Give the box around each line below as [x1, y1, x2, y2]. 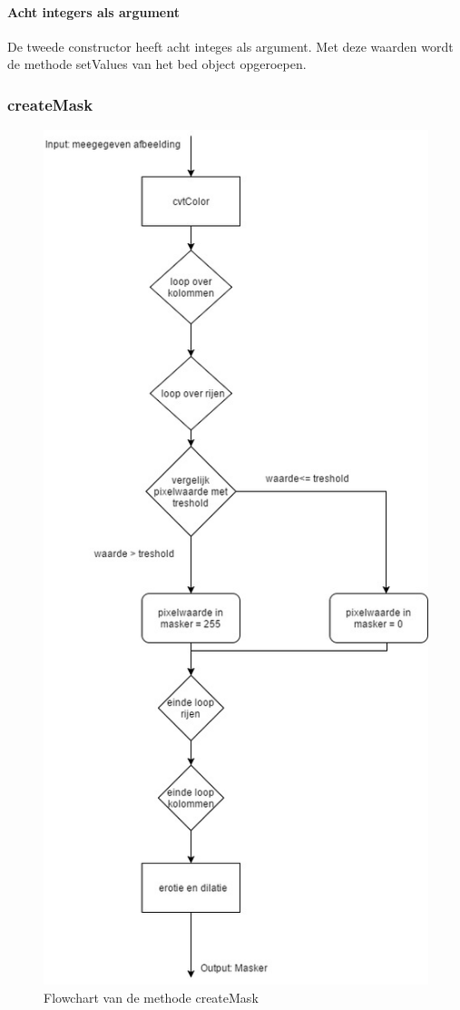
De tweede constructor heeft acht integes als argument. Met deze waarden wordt [7, 36, 454, 55]
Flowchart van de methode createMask [44, 987, 259, 1006]
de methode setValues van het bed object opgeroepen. [7, 54, 307, 74]
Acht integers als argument [7, 2, 180, 21]
